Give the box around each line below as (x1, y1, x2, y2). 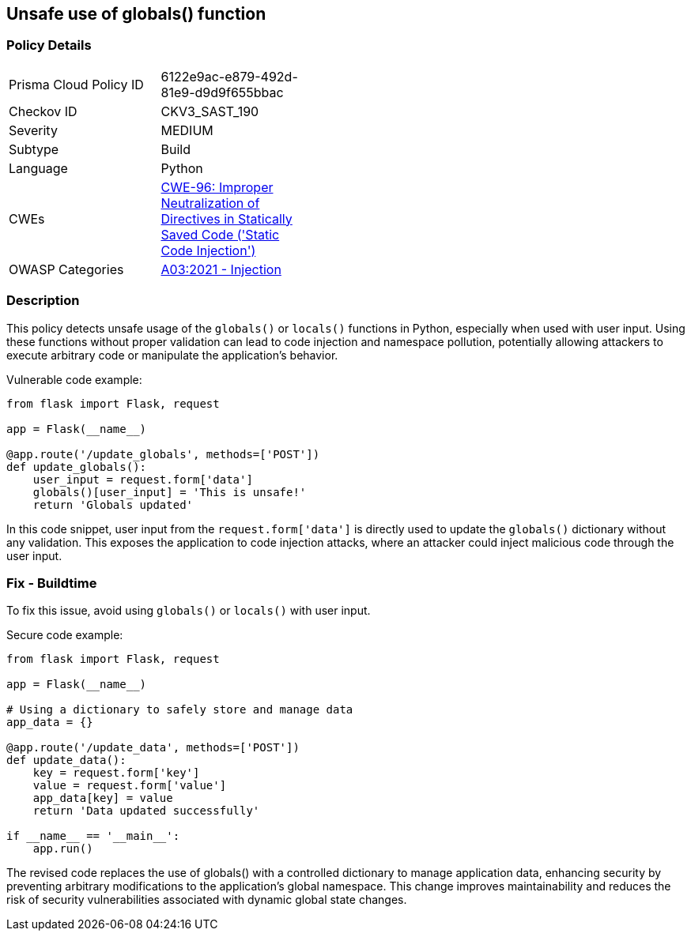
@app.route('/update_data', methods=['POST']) (6, 741, 300, 754)
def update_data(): (6, 754, 126, 767)
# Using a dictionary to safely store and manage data (6, 703, 353, 717)
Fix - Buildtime (6, 574, 97, 591)
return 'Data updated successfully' (32, 804, 260, 818)
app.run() (32, 842, 93, 856)
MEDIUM (160, 122, 213, 138)
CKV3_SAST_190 (160, 103, 259, 119)
